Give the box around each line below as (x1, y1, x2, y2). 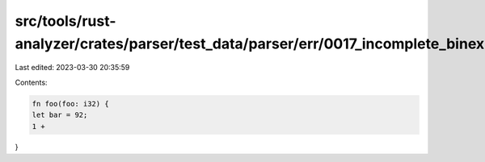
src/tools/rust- (15, 12, 116, 30)
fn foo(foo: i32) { (32, 99, 109, 108)
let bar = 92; (32, 110, 88, 120)
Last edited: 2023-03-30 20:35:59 (15, 63, 130, 73)
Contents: (15, 77, 48, 87)
